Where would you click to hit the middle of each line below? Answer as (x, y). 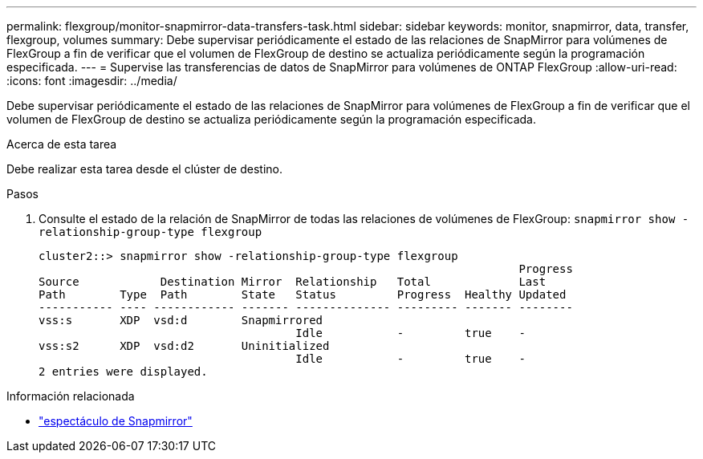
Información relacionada (71, 396)
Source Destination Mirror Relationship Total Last (293, 282)
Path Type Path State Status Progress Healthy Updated (303, 294)
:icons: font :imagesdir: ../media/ (92, 81)
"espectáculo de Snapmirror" (116, 421)
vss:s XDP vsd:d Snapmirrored (181, 320)
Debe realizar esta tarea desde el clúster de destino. (144, 169)
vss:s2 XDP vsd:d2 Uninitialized (184, 346)
